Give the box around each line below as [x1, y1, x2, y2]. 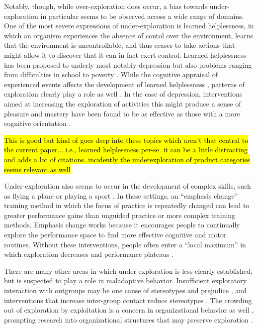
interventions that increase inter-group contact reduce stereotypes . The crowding [4, 295, 252, 305]
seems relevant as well [4, 164, 71, 174]
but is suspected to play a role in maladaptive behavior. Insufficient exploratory [4, 275, 247, 286]
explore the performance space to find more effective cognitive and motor [4, 229, 227, 240]
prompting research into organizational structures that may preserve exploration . [4, 314, 253, 325]
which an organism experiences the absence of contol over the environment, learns [4, 30, 253, 40]
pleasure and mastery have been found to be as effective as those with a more [4, 108, 240, 118]
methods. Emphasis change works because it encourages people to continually [4, 219, 240, 230]
